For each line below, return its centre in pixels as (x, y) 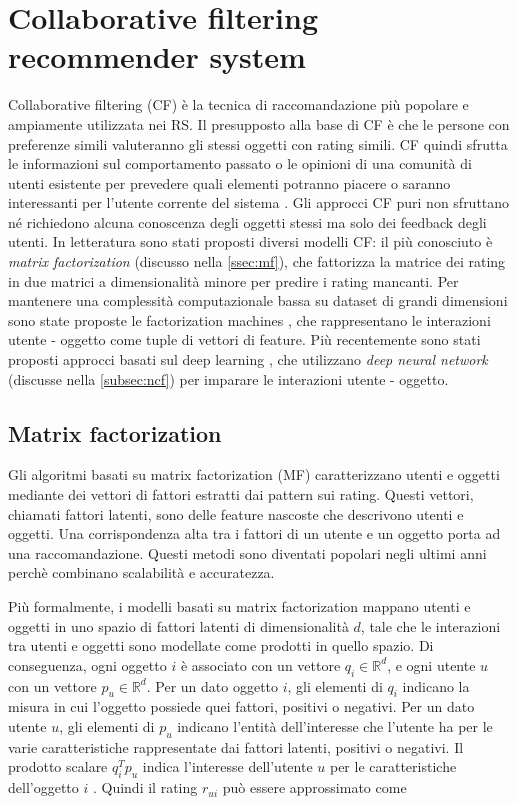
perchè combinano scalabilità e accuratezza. (141, 572)
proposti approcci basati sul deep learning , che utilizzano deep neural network (248, 359)
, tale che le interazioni (430, 625)
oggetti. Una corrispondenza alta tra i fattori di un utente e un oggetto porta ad (254, 533)
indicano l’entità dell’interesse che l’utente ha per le (335, 725)
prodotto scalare (58, 766)
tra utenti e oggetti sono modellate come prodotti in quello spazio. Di (221, 645)
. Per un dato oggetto (212, 685)
